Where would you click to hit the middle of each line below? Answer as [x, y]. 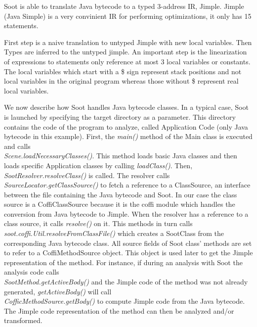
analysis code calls [32, 272]
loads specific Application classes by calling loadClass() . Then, [98, 165]
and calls [17, 146]
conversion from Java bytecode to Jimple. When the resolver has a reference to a [126, 213]
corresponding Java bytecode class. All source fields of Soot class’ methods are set [128, 243]
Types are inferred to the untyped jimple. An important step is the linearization [126, 52]
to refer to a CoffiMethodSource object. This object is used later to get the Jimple [128, 253]
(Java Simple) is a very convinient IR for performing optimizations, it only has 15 [128, 16]
